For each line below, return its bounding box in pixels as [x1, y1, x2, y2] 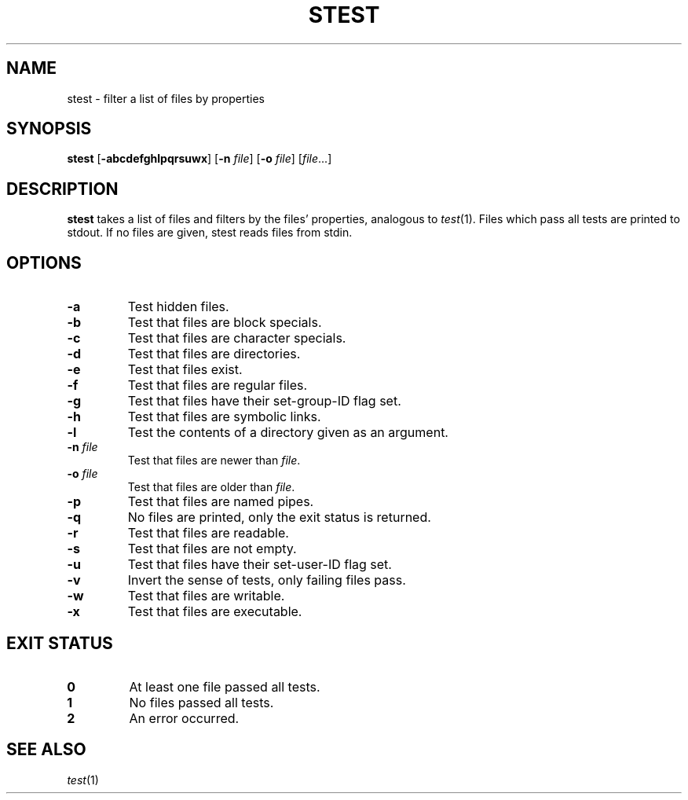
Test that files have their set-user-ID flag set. [127, 556, 392, 573]
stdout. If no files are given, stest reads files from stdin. [67, 226, 353, 240]
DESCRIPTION [6, 178, 119, 199]
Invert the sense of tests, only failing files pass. [127, 572, 406, 589]
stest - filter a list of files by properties [67, 91, 265, 105]
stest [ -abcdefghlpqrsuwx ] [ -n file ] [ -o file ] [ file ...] [67, 152, 332, 166]
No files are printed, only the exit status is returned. [127, 509, 431, 526]
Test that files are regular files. [127, 377, 308, 394]
